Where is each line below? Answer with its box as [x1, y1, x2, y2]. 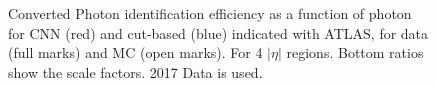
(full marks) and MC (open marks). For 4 [8, 42, 263, 63]
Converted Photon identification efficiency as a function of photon [8, 3, 412, 23]
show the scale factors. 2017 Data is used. [8, 61, 263, 82]
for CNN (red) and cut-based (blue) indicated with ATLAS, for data [8, 22, 429, 43]
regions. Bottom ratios [286, 42, 424, 63]
